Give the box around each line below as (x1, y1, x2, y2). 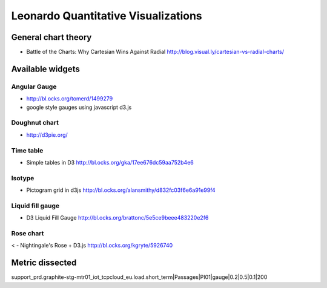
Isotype (11, 174, 35, 182)
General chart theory (11, 32, 92, 42)
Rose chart (11, 229, 44, 237)
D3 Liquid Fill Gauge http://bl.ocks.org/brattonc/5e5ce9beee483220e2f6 (26, 214, 209, 221)
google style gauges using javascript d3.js (26, 103, 132, 111)
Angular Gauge (11, 82, 57, 91)
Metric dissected (11, 258, 77, 268)
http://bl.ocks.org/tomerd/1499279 (26, 95, 113, 102)
